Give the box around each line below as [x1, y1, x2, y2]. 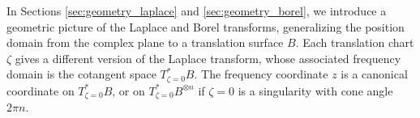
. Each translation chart [295, 34, 414, 51]
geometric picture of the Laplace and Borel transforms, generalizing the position [6, 18, 405, 35]
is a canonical [341, 65, 408, 82]
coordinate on [6, 82, 75, 99]
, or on [112, 82, 145, 99]
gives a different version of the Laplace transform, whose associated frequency [15, 49, 401, 66]
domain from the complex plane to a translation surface [6, 34, 284, 51]
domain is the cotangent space [6, 65, 156, 82]
